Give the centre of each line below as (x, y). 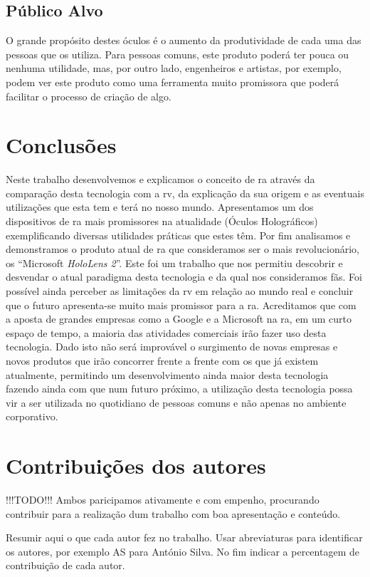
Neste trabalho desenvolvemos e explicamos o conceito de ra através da (160, 179)
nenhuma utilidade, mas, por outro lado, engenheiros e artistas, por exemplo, (174, 68)
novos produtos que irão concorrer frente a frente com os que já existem (162, 361)
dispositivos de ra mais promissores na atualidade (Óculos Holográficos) (162, 221)
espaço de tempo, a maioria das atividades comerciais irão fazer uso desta (166, 332)
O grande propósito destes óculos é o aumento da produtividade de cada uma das (184, 40)
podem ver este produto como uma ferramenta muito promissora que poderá (173, 82)
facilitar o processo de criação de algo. (89, 96)
